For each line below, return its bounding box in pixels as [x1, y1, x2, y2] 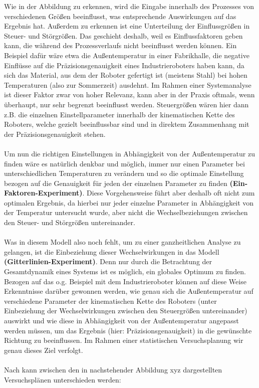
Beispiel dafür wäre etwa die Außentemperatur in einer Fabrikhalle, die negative [4, 50, 249, 60]
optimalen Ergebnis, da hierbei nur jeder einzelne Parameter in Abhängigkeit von [4, 197, 254, 208]
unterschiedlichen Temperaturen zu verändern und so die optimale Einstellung [4, 168, 244, 178]
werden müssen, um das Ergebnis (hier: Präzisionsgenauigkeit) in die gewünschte [4, 325, 252, 335]
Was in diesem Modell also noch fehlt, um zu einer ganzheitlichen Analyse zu [4, 237, 241, 247]
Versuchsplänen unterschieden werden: [4, 374, 121, 384]
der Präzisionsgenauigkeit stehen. [4, 128, 106, 139]
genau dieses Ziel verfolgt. [4, 344, 83, 355]
